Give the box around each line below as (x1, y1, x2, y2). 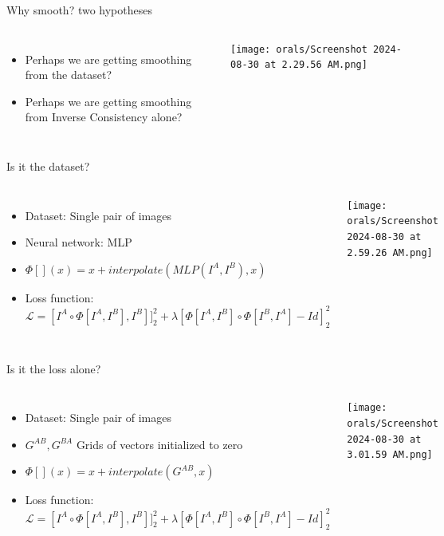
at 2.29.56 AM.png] (265, 59, 367, 71)
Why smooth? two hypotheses (6, 2, 152, 18)
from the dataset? (25, 66, 112, 83)
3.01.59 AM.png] (347, 449, 433, 461)
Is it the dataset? (6, 157, 90, 174)
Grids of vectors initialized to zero (76, 436, 243, 452)
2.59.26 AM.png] (347, 246, 433, 258)
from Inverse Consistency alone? (25, 108, 183, 125)
